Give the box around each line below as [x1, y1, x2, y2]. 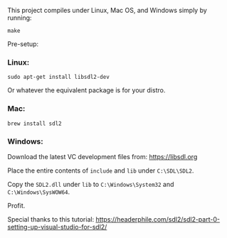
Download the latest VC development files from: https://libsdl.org [7, 152, 198, 161]
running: [7, 13, 32, 22]
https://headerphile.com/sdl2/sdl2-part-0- [95, 215, 221, 223]
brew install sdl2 [7, 120, 62, 127]
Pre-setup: [7, 40, 39, 48]
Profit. [7, 201, 26, 210]
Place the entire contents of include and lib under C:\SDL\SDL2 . [7, 166, 194, 175]
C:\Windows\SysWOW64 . [7, 188, 70, 196]
